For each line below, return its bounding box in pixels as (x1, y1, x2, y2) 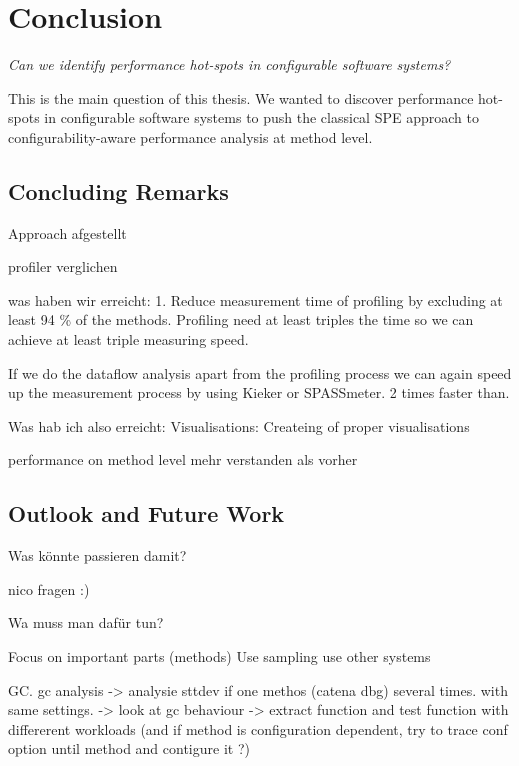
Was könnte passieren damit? (8, 545, 187, 566)
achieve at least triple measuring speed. (8, 329, 249, 350)
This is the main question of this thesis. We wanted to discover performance (8, 87, 474, 108)
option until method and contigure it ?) (8, 738, 250, 759)
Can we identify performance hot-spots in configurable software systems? (8, 54, 451, 75)
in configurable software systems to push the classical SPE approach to (44, 107, 479, 128)
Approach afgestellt (8, 222, 127, 243)
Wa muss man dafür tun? (8, 612, 164, 633)
